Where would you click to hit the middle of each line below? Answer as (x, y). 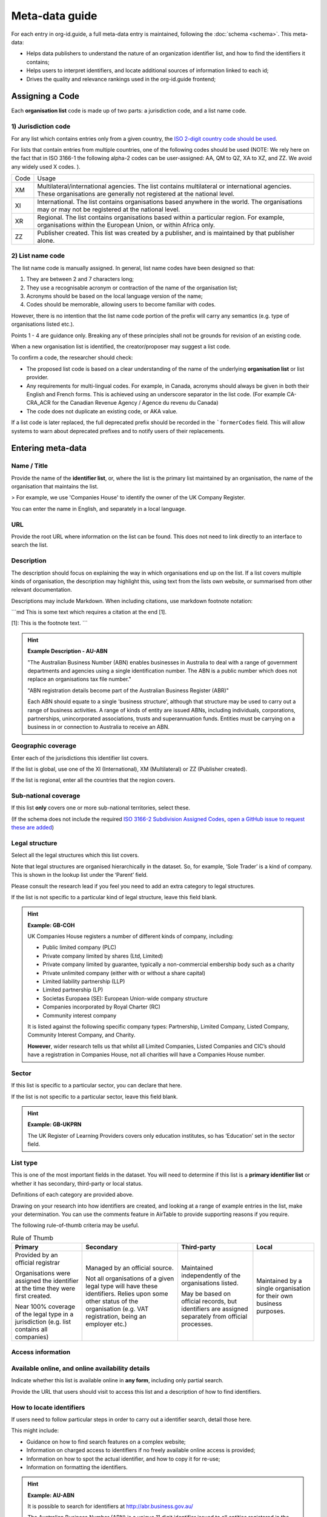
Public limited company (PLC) (80, 947)
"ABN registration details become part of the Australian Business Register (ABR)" (128, 690)
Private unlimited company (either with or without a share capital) (124, 973)
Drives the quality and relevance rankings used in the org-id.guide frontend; (121, 79)
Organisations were (43, 1273)
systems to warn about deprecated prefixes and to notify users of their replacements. (118, 431)
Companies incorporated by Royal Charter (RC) (101, 1007)
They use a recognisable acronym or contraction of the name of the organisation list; (132, 288)
